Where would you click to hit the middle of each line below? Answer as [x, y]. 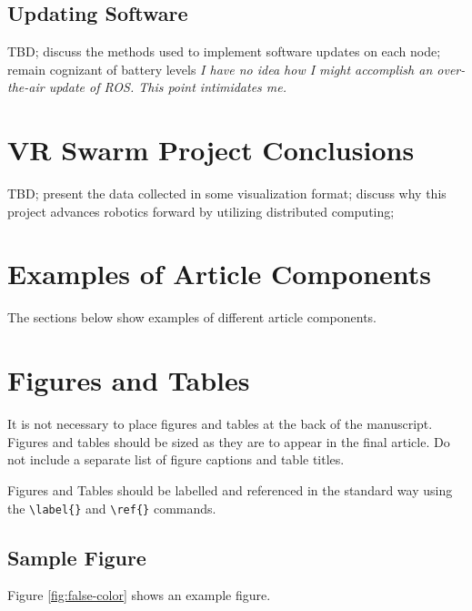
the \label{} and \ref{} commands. [112, 508]
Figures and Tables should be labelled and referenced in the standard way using [230, 489]
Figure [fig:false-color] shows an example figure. [139, 595]
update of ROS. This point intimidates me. [168, 87]
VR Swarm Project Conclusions [211, 150]
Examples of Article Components [220, 274]
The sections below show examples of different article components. [192, 317]
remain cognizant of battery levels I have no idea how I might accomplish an [220, 69]
